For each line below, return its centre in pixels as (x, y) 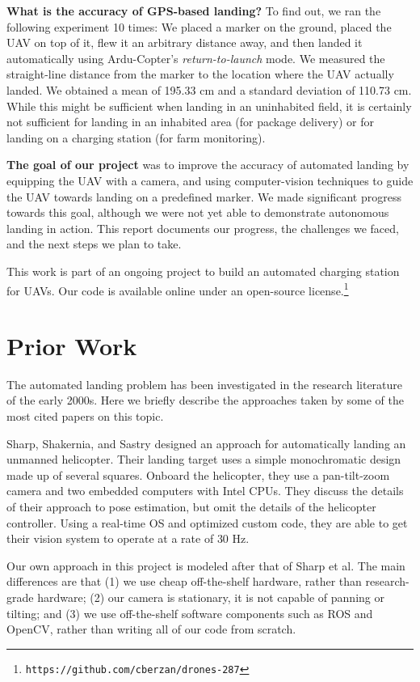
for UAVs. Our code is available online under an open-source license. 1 (178, 289)
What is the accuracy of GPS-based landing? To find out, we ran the (194, 11)
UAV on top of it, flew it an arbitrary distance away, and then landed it (185, 42)
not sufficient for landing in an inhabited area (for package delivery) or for (190, 122)
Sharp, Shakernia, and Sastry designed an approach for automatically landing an (206, 443)
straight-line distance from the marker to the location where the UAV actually (200, 74)
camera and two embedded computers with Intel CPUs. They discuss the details (205, 491)
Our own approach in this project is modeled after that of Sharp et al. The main (206, 565)
